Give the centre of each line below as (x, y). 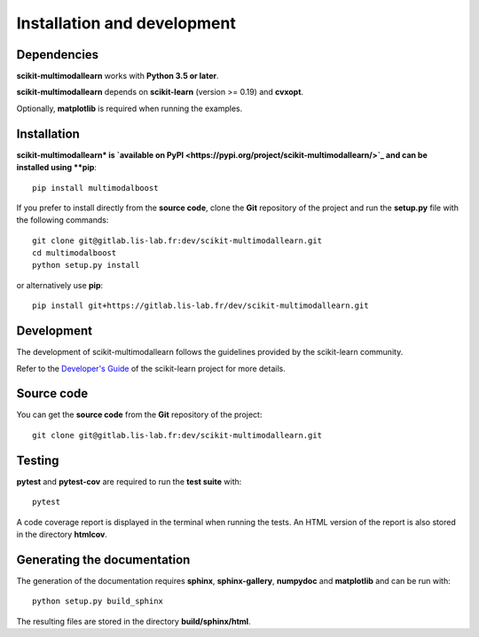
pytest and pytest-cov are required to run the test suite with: (129, 481)
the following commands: (63, 220)
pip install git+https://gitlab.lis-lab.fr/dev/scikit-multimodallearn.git (200, 306)
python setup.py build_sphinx (98, 602)
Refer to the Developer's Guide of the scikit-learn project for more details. (151, 368)
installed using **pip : (57, 168)
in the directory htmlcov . (62, 534)
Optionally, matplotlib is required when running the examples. (130, 108)
